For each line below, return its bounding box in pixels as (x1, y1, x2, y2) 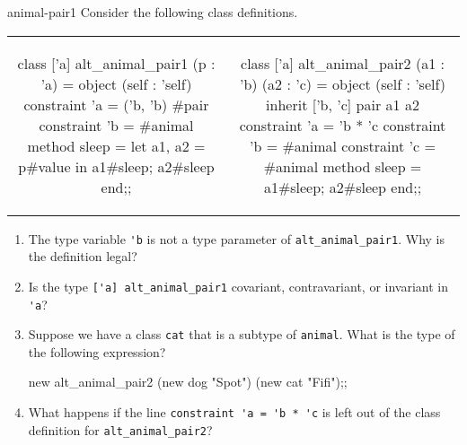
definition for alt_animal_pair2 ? (28, 420, 213, 439)
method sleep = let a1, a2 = (27, 135, 206, 156)
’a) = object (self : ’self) (40, 73, 192, 94)
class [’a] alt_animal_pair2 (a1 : (241, 52, 445, 74)
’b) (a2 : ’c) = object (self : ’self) (239, 73, 446, 94)
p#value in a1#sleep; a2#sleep (18, 155, 215, 177)
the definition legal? (28, 247, 137, 266)
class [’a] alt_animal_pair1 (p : (17, 52, 216, 74)
